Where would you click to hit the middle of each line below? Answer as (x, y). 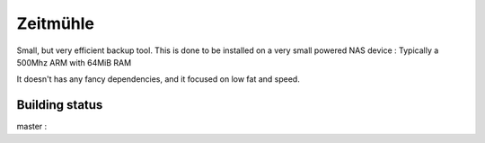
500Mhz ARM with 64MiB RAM (74, 62)
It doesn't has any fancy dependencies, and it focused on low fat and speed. (158, 79)
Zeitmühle (55, 23)
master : (32, 127)
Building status (60, 105)
